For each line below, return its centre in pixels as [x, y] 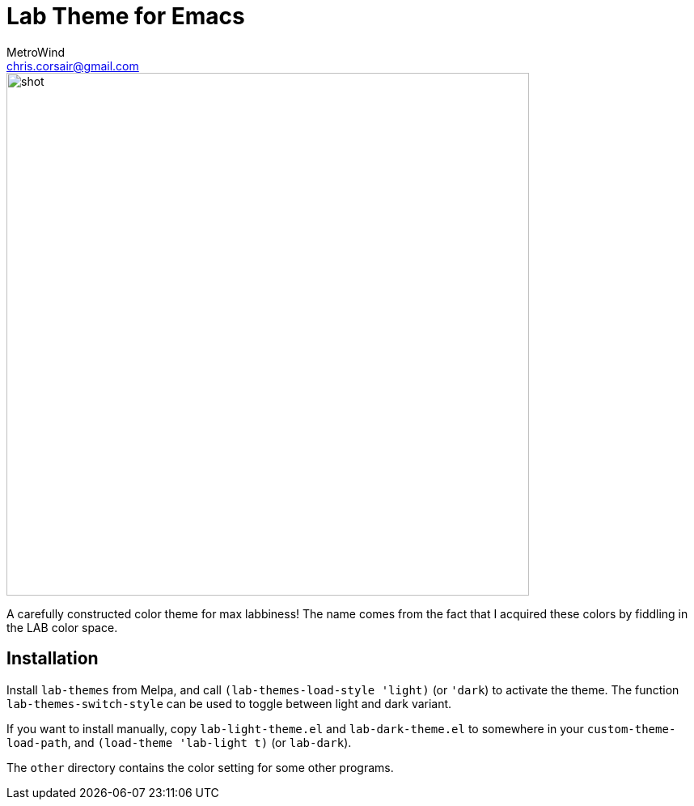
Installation [53, 659]
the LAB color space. [62, 627]
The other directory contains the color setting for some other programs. [200, 767]
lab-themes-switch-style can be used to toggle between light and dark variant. [229, 703]
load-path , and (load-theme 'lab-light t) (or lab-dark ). [179, 742]
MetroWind [36, 52]
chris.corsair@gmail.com [73, 66]
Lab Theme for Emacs [126, 16]
